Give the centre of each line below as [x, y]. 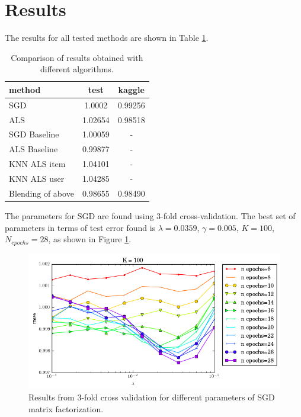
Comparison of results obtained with [77, 57]
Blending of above [41, 193]
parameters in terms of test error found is [80, 227]
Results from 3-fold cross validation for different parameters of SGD [152, 397]
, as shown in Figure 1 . [90, 239]
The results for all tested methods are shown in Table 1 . [107, 38]
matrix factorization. [66, 408]
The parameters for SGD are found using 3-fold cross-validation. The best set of [150, 215]
